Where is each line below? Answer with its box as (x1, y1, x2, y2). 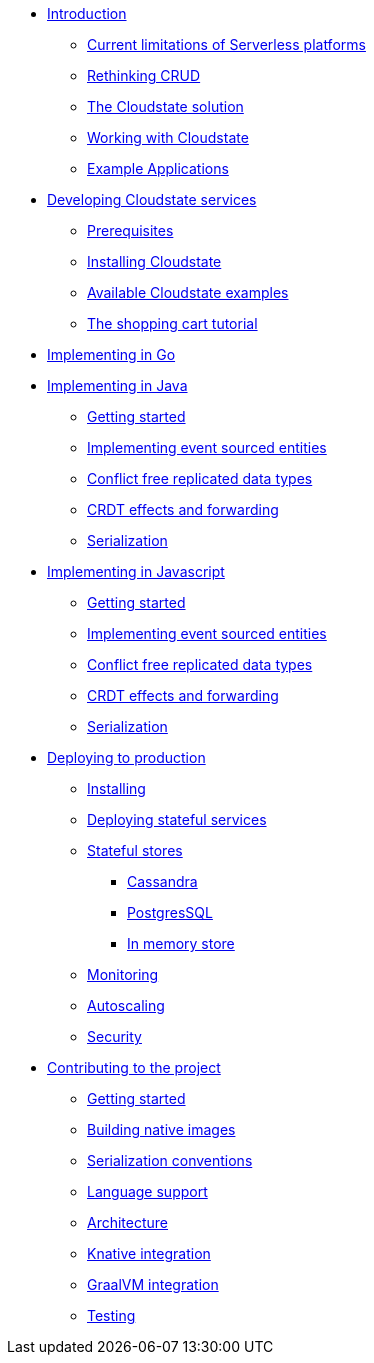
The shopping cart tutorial (87, 315, 258, 332)
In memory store (127, 935, 235, 952)
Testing (87, 1307, 136, 1324)
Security (87, 1028, 142, 1045)
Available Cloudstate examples (87, 284, 289, 301)
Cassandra (127, 873, 198, 890)
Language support (87, 1183, 208, 1200)
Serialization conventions (87, 1152, 253, 1169)
